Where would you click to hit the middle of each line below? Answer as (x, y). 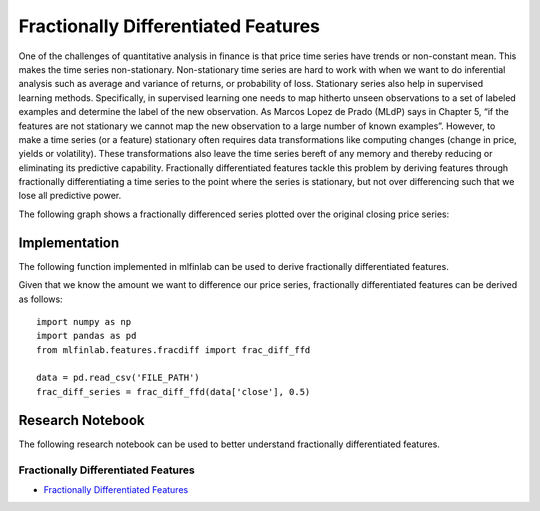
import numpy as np (84, 321)
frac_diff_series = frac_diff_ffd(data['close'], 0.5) (173, 391)
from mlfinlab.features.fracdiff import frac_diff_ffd (173, 349)
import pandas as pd (86, 336)
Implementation (69, 242)
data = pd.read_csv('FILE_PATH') (118, 378)
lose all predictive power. (70, 196)
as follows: (41, 299)
